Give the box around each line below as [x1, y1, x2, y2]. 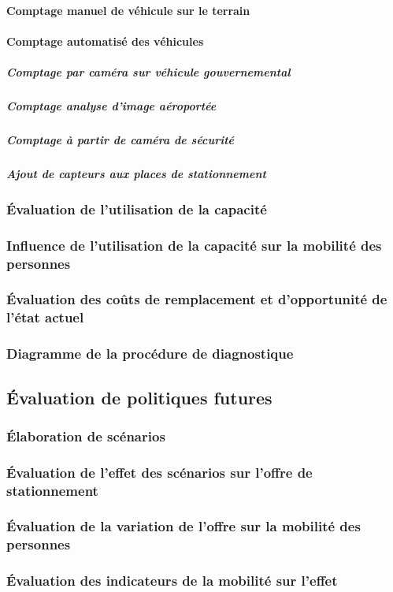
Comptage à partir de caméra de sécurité [6, 131, 235, 147]
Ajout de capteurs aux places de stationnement [6, 165, 266, 181]
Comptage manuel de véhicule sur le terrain [6, 2, 250, 18]
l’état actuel [6, 307, 84, 327]
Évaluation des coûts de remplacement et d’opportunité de [6, 289, 387, 309]
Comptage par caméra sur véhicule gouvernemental [6, 63, 291, 80]
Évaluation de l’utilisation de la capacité [6, 199, 267, 218]
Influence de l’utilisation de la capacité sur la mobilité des [6, 235, 382, 255]
